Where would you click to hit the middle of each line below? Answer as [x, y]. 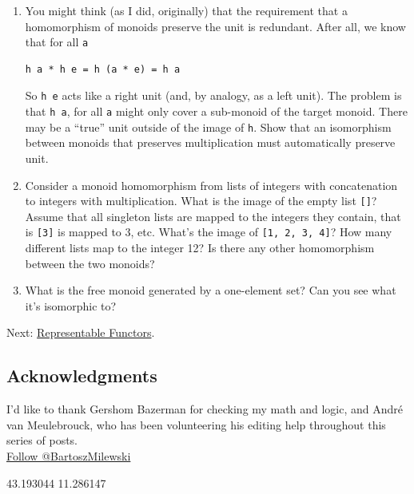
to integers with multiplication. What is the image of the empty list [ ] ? [201, 201]
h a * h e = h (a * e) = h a [103, 69]
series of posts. [42, 440]
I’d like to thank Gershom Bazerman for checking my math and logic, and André [205, 409]
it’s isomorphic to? [71, 305]
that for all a [57, 42]
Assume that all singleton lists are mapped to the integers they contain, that [213, 216]
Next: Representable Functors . [81, 332]
